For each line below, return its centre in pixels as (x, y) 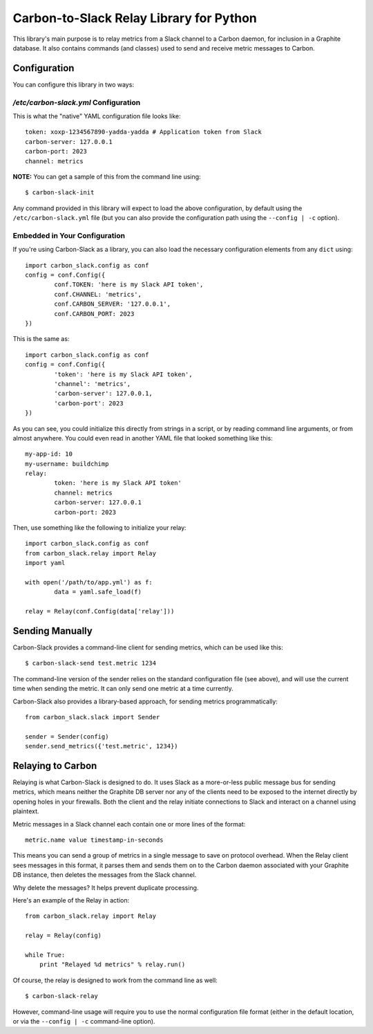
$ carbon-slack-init (60, 193)
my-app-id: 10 (49, 454)
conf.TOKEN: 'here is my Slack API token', (129, 285)
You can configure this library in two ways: (74, 84)
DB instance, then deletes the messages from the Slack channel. (105, 875)
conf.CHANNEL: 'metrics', (98, 294)
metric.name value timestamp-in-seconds (94, 840)
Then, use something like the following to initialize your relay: (99, 528)
